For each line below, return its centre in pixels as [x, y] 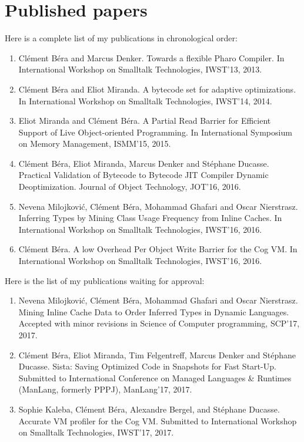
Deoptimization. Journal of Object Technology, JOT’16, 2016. [130, 187]
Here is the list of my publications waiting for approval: [105, 280]
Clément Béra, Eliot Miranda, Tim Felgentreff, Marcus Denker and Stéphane [157, 354]
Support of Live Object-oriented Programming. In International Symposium [155, 132]
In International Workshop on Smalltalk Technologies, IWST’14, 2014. [145, 100]
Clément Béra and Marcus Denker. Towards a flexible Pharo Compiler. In [151, 57]
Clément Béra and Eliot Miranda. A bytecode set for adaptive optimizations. [157, 89]
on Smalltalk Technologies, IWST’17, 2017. [96, 432]
